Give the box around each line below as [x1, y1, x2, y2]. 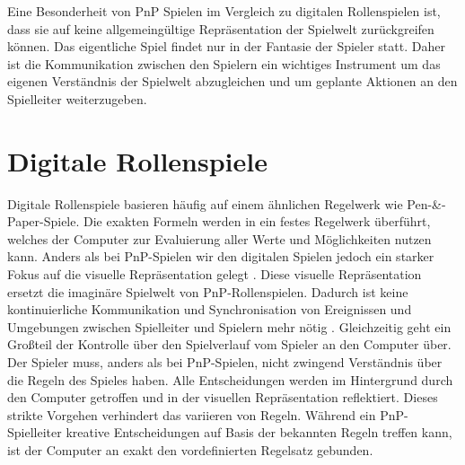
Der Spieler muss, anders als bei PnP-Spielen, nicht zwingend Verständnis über [7, 353, 443, 372]
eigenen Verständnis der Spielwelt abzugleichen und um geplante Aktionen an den [7, 72, 458, 91]
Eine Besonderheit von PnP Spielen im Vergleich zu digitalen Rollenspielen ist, [7, 2, 441, 20]
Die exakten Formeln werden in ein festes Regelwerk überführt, [83, 212, 431, 231]
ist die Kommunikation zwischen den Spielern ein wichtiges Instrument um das [7, 54, 441, 73]
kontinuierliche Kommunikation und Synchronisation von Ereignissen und [7, 300, 412, 319]
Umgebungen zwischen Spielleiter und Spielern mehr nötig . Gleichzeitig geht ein [7, 317, 452, 336]
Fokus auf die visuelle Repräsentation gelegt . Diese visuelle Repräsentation [7, 265, 422, 284]
